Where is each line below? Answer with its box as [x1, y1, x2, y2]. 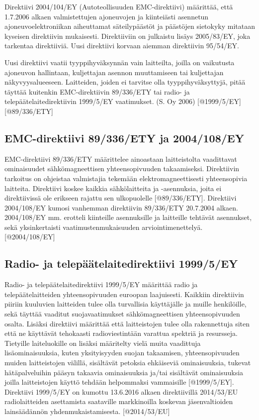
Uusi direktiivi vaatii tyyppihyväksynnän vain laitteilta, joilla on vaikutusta [4, 57, 235, 67]
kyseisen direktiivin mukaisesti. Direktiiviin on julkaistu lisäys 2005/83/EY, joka [4, 30, 251, 41]
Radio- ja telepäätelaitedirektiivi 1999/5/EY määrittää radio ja [4, 279, 198, 290]
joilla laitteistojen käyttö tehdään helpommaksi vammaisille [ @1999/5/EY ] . [4, 377, 234, 387]
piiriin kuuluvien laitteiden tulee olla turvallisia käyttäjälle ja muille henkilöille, [4, 299, 247, 309]
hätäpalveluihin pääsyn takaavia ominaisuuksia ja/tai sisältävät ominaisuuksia [4, 367, 244, 377]
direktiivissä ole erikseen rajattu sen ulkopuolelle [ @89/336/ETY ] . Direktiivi [4, 193, 237, 203]
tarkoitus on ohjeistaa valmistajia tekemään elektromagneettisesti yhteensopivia [4, 173, 248, 183]
